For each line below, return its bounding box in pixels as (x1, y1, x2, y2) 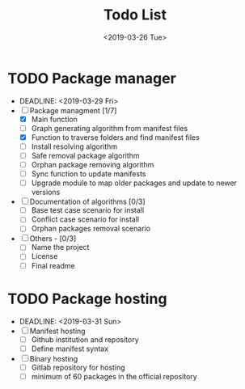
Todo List (103, 6, 167, 24)
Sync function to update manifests (31, 169, 146, 179)
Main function (31, 114, 78, 124)
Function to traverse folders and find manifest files (31, 132, 200, 142)
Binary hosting (29, 353, 78, 363)
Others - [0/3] (29, 234, 77, 243)
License (31, 252, 58, 261)
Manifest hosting (29, 326, 86, 336)
